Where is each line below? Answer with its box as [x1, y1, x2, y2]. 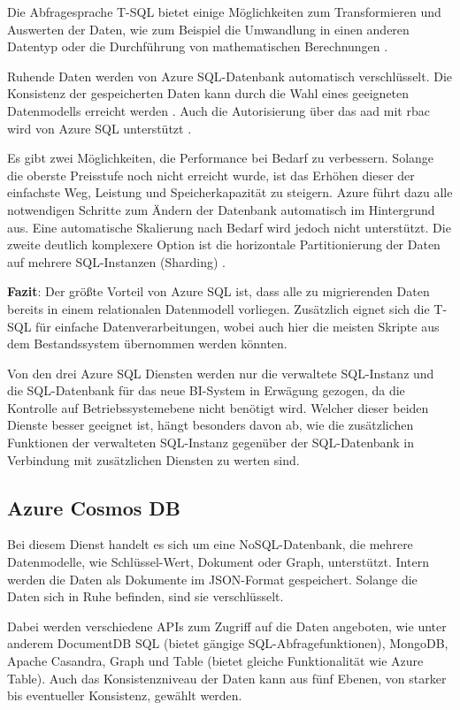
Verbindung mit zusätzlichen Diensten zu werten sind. [7, 450, 300, 469]
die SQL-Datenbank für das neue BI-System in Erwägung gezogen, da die [7, 381, 405, 400]
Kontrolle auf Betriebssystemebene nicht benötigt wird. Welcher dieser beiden [7, 398, 429, 416]
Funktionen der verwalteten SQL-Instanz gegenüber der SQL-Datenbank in [7, 433, 414, 452]
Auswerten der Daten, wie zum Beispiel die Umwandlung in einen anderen [7, 19, 410, 38]
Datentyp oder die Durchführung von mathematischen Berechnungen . [7, 37, 388, 56]
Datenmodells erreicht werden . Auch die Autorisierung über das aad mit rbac [7, 101, 430, 119]
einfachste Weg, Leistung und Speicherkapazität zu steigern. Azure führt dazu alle [7, 183, 453, 202]
